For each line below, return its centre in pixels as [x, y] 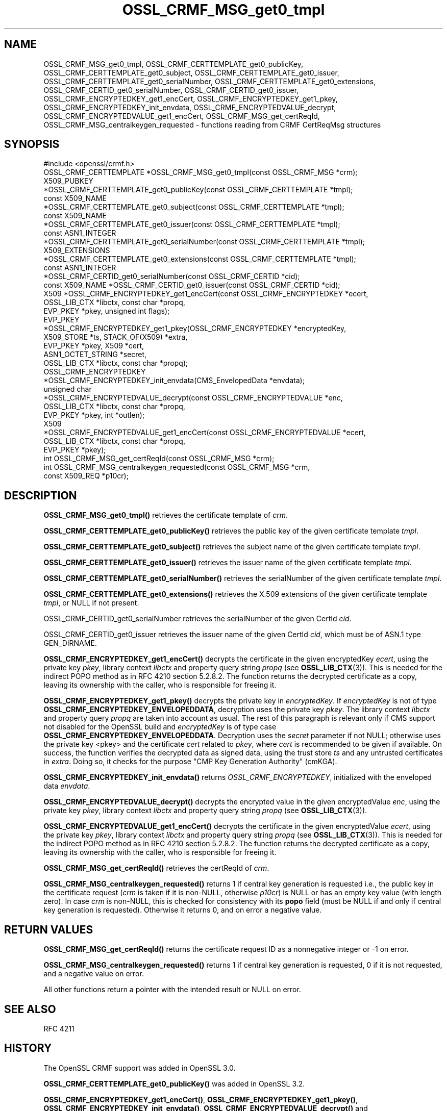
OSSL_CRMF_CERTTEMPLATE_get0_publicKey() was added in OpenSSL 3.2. [174, 1083]
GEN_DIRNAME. [70, 643]
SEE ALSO [30, 1009]
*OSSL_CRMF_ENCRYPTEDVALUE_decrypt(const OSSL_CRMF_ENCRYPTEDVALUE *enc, [193, 398]
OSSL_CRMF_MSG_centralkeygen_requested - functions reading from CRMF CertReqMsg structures [212, 124]
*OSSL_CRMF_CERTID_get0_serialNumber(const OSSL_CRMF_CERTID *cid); [172, 276]
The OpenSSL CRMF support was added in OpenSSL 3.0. [140, 1068]
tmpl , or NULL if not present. [91, 603]
